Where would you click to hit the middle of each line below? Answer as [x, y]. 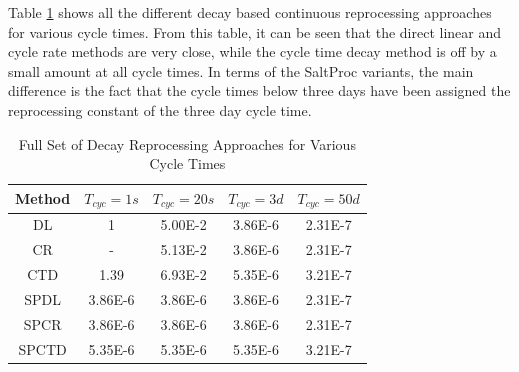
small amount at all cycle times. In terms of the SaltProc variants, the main [241, 70]
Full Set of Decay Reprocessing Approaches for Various [187, 143]
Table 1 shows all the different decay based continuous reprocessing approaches [250, 12]
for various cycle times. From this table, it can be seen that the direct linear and [255, 31]
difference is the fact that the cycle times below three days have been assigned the [259, 90]
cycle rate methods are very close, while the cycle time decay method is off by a [252, 51]
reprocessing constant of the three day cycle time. [160, 109]
